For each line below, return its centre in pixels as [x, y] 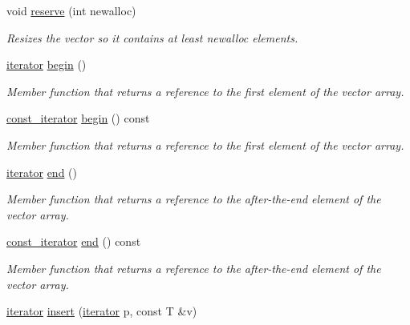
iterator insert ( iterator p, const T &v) [102, 311]
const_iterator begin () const [78, 118]
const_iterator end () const [74, 241]
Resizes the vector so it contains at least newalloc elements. [152, 37]
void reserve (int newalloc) [71, 10]
